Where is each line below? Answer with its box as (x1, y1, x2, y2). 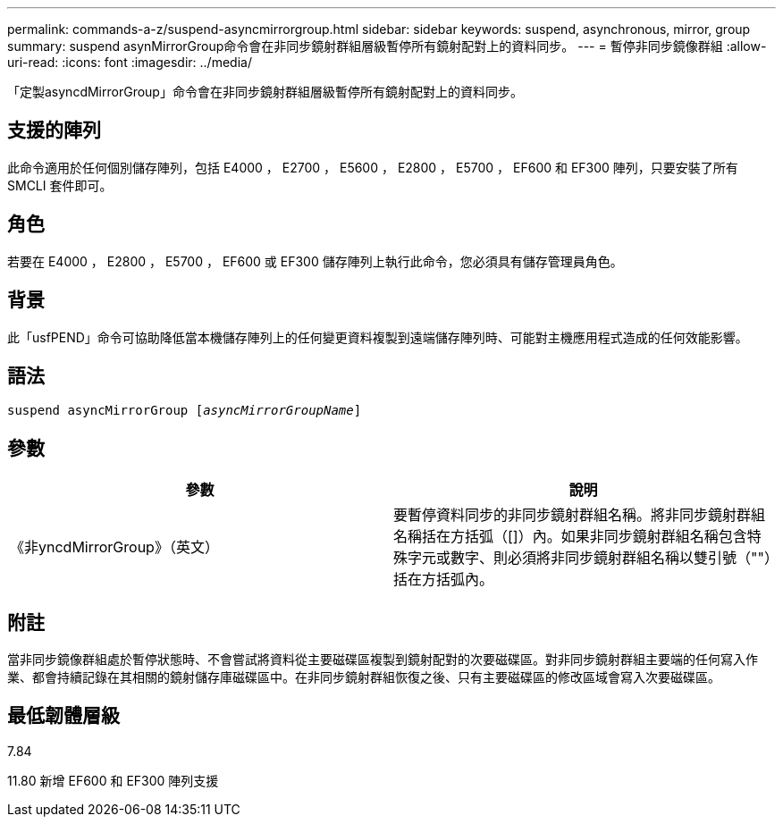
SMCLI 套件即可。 (7, 177, 113, 193)
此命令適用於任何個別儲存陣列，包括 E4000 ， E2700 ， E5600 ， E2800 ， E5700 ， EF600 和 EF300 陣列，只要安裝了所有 (7, 159, 738, 175)
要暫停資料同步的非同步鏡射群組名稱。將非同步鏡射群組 (393, 506, 766, 525)
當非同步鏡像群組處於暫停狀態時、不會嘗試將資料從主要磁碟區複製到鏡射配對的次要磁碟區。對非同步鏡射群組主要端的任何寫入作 (7, 652, 758, 668)
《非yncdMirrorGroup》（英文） (10, 538, 219, 557)
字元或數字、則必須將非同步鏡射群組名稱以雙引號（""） (408, 549, 771, 568)
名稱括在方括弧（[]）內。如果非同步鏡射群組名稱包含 (393, 527, 747, 546)
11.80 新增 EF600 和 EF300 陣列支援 (7, 772, 219, 788)
